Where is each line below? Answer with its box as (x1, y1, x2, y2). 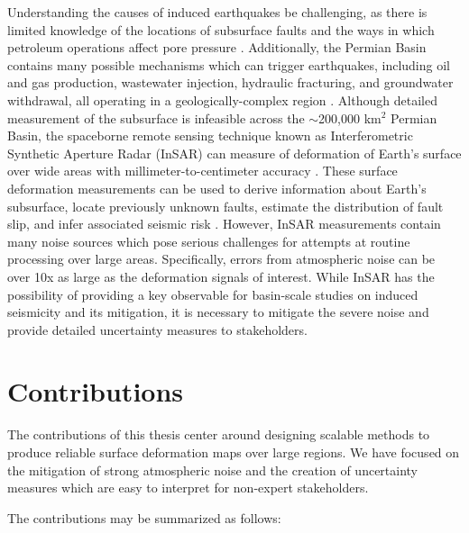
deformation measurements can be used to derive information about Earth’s (7, 178, 427, 197)
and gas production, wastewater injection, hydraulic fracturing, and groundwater (7, 73, 454, 92)
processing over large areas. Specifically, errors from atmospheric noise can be (7, 249, 436, 268)
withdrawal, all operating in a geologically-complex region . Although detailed (7, 90, 437, 109)
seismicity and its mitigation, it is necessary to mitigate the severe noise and (7, 303, 429, 321)
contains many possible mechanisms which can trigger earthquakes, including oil (7, 55, 450, 74)
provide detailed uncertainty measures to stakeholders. (7, 320, 308, 339)
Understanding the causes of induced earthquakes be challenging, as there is (7, 3, 428, 21)
